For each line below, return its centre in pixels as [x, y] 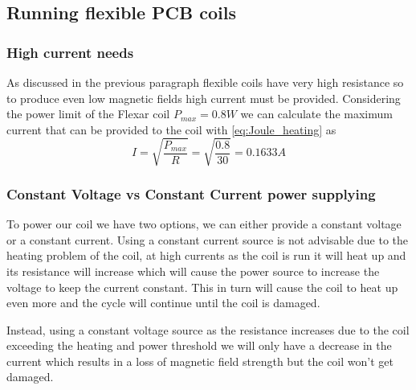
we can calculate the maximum [316, 114]
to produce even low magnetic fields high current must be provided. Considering [204, 98]
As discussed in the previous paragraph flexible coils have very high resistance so [205, 82]
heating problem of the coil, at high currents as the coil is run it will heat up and [206, 255]
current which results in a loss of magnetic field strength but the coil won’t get [200, 361]
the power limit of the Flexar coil [88, 114]
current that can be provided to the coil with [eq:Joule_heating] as [171, 129]
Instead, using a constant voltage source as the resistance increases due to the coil [208, 329]
